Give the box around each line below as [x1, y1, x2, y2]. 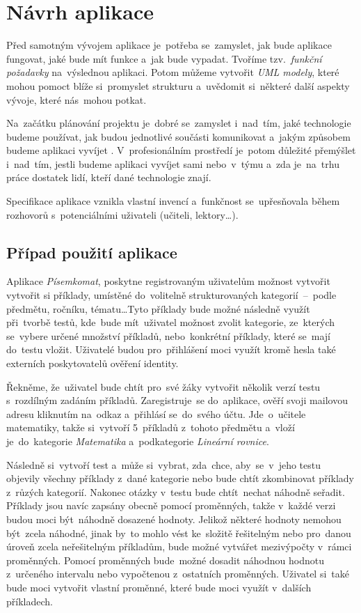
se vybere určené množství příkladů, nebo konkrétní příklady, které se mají [6, 328, 331, 343]
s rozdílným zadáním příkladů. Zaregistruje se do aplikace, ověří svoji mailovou [6, 393, 348, 408]
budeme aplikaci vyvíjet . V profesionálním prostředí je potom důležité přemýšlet [6, 143, 356, 157]
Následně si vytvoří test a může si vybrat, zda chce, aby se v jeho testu [6, 457, 321, 472]
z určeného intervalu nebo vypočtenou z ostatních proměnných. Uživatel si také [6, 566, 349, 581]
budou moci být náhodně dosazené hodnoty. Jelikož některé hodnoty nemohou [6, 511, 342, 526]
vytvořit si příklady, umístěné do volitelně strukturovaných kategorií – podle [6, 288, 337, 302]
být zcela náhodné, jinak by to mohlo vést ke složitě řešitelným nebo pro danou [6, 525, 351, 540]
